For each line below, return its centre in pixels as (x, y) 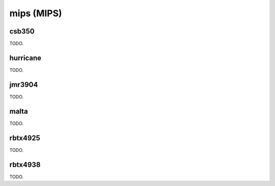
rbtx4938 (25, 164)
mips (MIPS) (36, 13)
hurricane (25, 58)
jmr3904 (24, 85)
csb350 (22, 31)
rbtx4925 (25, 138)
